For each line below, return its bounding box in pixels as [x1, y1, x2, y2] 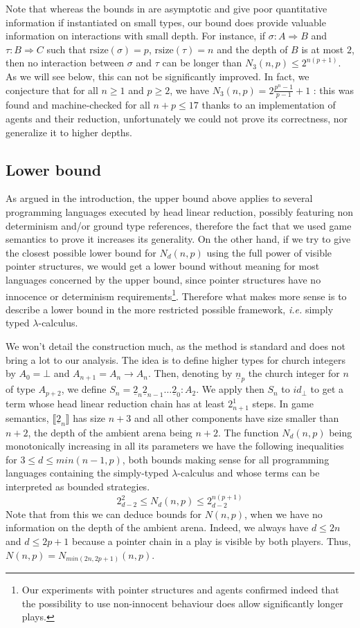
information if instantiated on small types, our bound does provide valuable [6, 15, 326, 29]
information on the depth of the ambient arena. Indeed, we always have [6, 520, 309, 535]
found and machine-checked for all [6, 98, 150, 112]
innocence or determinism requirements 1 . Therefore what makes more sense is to [6, 286, 347, 303]
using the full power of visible [206, 245, 332, 259]
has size [73, 410, 106, 425]
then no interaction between [6, 55, 125, 70]
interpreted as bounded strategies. [6, 479, 150, 494]
